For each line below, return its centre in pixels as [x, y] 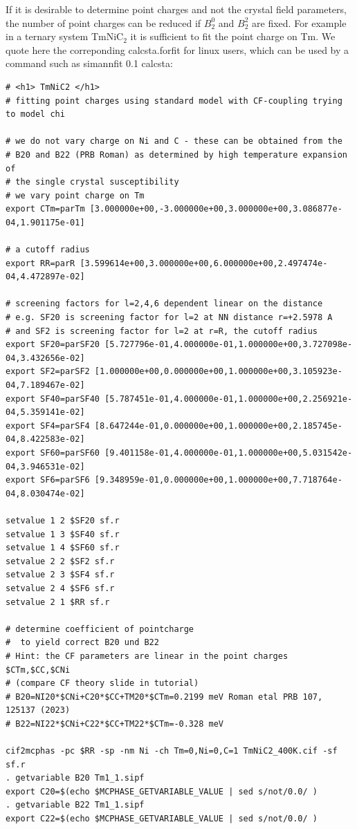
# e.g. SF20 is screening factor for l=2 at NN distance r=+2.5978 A [169, 318]
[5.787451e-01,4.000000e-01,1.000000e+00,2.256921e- [229, 399]
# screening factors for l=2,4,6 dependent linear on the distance [164, 304]
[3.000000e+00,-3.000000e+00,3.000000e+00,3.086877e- [216, 209]
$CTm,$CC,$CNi [38, 670]
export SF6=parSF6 [48, 480]
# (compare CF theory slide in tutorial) [102, 683]
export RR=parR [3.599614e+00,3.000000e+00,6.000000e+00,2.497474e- [167, 263]
